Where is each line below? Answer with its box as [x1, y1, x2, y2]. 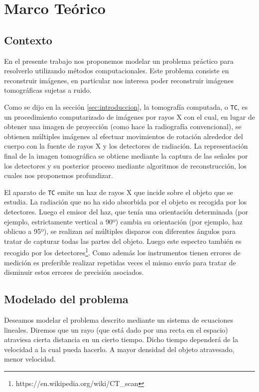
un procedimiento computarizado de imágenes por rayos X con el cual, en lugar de [4, 111, 255, 122]
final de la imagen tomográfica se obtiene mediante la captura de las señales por [4, 150, 248, 161]
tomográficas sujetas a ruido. [4, 85, 92, 95]
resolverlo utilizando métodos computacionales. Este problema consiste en [4, 65, 229, 76]
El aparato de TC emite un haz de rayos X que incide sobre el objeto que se [4, 187, 233, 197]
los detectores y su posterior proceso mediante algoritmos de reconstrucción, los [4, 160, 247, 171]
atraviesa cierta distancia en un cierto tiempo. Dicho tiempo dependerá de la [4, 334, 238, 345]
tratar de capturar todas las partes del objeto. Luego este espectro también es [4, 235, 242, 246]
